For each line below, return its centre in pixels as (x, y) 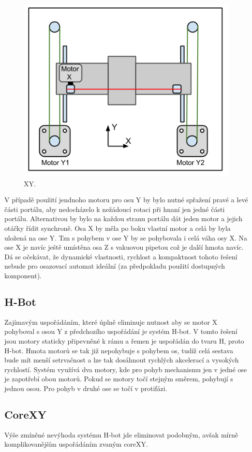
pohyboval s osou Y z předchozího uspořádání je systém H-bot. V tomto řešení (121, 331)
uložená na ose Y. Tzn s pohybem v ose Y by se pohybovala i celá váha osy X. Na (126, 237)
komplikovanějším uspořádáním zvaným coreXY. (76, 444)
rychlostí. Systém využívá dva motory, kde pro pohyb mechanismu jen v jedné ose (126, 369)
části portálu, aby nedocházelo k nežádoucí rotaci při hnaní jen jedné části (115, 209)
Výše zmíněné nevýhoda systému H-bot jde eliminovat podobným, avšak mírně (121, 434)
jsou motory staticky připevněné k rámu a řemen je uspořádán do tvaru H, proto (124, 340)
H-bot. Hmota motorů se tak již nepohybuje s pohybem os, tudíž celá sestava (119, 350)
